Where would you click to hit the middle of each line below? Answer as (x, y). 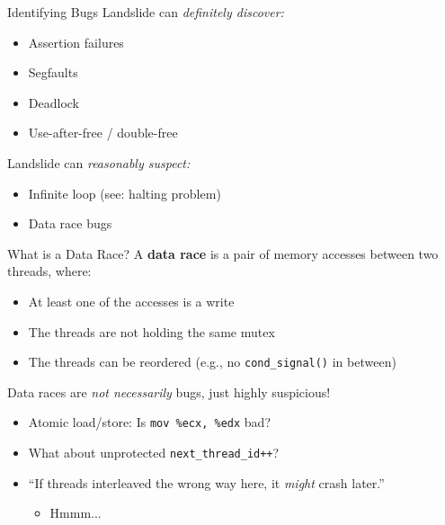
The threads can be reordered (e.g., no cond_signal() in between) (212, 362)
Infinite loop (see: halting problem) (125, 193)
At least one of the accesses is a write (131, 301)
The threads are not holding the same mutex (151, 331)
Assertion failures (76, 42)
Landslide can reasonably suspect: (99, 162)
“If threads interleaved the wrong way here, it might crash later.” (206, 482)
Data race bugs (70, 223)
